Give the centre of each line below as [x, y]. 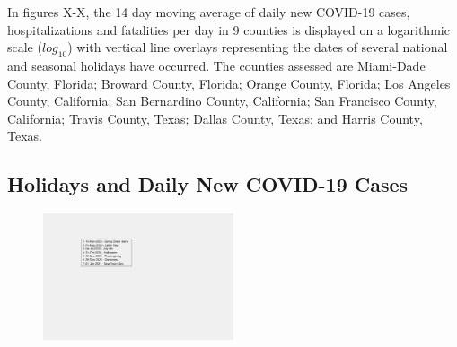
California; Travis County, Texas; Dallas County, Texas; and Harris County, [215, 118]
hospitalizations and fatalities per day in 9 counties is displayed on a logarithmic [228, 29]
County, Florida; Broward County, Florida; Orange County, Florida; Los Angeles [229, 83]
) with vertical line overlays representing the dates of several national [258, 47]
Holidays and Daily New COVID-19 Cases [208, 184]
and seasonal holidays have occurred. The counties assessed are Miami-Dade [216, 65]
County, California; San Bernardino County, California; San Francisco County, [222, 101]
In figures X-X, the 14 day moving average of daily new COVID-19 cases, [209, 12]
